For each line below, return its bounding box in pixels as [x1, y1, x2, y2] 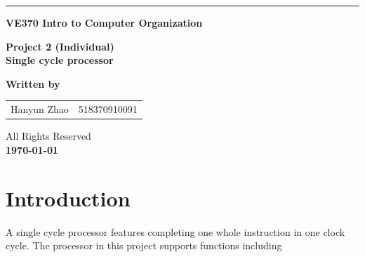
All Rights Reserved [6, 128, 91, 143]
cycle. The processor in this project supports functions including [6, 238, 282, 253]
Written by [6, 76, 60, 91]
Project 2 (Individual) [6, 39, 114, 53]
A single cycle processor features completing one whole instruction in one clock [6, 224, 345, 239]
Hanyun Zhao [11, 102, 69, 117]
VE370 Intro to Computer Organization [6, 15, 203, 29]
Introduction [6, 183, 131, 212]
